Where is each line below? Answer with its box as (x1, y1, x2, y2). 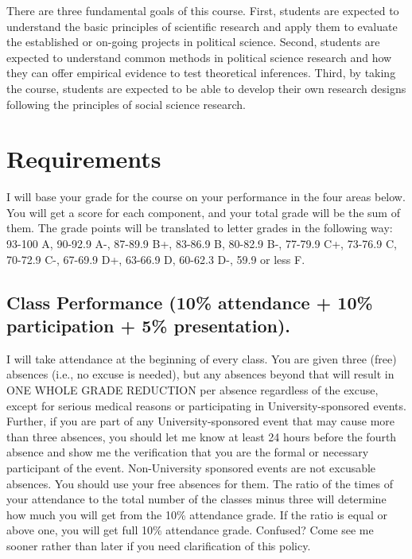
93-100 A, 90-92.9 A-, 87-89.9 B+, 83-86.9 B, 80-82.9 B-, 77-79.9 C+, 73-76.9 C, (6, 235, 397, 252)
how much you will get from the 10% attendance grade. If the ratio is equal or (6, 506, 387, 522)
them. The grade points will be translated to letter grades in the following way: (6, 219, 393, 236)
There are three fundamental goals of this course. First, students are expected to (6, 2, 399, 18)
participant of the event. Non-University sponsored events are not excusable (6, 460, 376, 476)
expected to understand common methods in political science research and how (6, 49, 392, 65)
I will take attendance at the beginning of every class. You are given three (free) (6, 350, 397, 367)
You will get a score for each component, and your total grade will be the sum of (6, 204, 400, 220)
